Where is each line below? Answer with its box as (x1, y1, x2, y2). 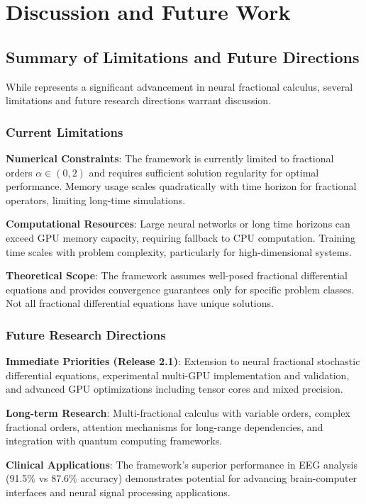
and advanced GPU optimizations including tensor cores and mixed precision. (6, 381, 343, 396)
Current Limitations (6, 123, 123, 140)
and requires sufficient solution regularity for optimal (89, 164, 319, 179)
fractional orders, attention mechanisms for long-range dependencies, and (6, 419, 323, 434)
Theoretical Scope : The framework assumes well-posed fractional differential (6, 268, 348, 283)
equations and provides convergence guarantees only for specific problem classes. (6, 281, 355, 296)
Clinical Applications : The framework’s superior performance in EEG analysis (6, 457, 357, 471)
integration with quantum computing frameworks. (6, 433, 223, 448)
